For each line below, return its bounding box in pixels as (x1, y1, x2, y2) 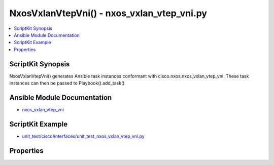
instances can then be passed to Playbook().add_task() (9, 80, 125, 86)
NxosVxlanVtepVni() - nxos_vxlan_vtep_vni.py (9, 8, 208, 19)
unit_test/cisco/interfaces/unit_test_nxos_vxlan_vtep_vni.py (22, 133, 145, 139)
